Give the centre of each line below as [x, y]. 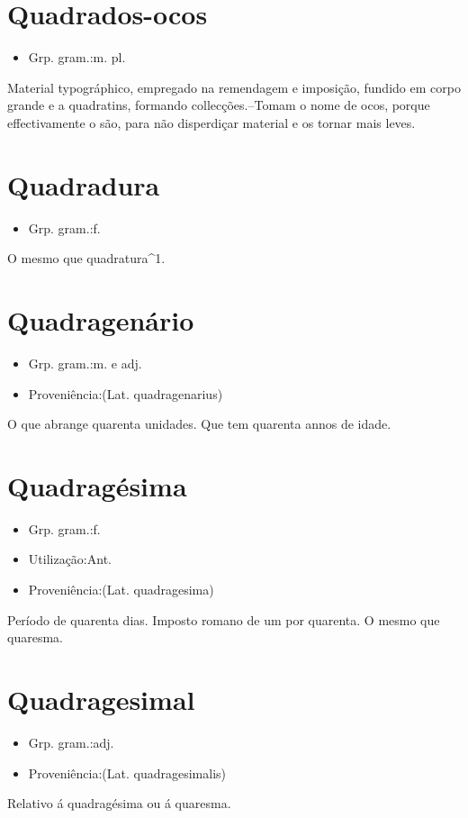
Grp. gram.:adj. [71, 742]
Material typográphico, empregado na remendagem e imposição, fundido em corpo [234, 87]
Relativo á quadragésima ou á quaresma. [119, 803]
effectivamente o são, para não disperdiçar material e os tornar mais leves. [211, 122]
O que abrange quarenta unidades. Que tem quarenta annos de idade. [199, 424]
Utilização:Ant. [70, 559]
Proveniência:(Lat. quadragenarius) [126, 393]
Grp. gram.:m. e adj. [85, 363]
